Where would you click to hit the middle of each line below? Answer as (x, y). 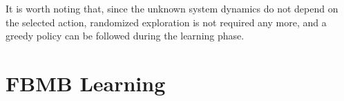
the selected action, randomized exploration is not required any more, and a (166, 22)
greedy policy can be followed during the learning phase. (125, 36)
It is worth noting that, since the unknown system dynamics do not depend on (172, 8)
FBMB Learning (86, 83)
